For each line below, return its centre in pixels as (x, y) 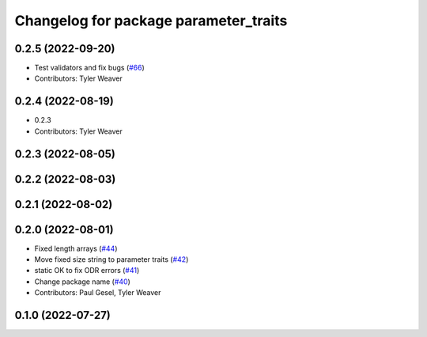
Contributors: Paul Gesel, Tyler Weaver (98, 293)
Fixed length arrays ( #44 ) (76, 248)
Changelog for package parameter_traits (151, 21)
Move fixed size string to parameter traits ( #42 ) (111, 259)
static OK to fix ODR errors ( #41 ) (87, 271)
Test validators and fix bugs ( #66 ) (90, 68)
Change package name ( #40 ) (82, 282)
